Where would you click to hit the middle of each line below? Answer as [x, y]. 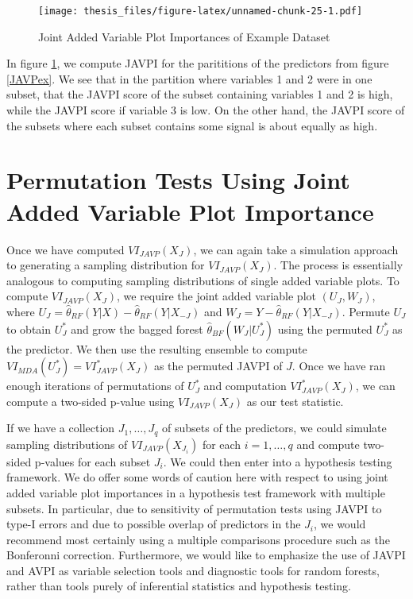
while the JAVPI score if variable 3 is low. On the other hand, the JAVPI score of [206, 110]
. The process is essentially [338, 265]
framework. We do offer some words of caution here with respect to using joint [197, 477]
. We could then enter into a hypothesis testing [278, 461]
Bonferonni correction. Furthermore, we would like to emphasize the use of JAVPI [206, 555]
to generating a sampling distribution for [106, 265]
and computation [245, 386]
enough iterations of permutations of [95, 386]
